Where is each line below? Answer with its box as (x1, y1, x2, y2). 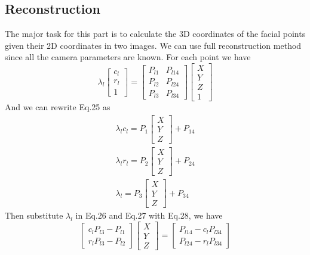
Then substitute (5, 209, 63, 222)
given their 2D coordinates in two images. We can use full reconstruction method (5, 39, 302, 51)
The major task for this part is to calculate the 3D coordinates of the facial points (5, 27, 306, 40)
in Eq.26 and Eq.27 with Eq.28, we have (75, 209, 223, 222)
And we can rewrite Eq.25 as (5, 101, 111, 113)
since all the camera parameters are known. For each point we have (5, 51, 251, 63)
